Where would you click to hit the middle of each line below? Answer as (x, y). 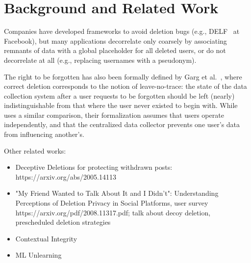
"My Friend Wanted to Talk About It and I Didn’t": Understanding (117, 193)
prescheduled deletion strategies (63, 222)
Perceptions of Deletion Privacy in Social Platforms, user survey (112, 203)
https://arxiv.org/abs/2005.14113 (66, 176)
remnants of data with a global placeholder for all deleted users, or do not (115, 50)
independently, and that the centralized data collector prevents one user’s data (122, 124)
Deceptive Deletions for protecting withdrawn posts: (94, 167)
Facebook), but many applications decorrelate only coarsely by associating (115, 40)
